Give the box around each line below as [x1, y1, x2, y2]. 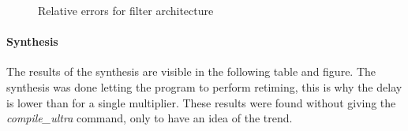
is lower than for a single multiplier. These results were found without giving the [6, 94, 396, 110]
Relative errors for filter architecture [38, 2, 214, 18]
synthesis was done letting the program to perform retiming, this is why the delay [6, 78, 402, 95]
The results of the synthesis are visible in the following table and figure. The [6, 63, 376, 80]
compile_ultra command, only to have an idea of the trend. [6, 110, 293, 126]
